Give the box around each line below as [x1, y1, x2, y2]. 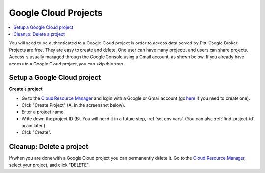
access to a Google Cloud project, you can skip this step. [9, 61, 125, 66]
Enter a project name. [21, 109, 65, 115]
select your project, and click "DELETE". [9, 162, 90, 168]
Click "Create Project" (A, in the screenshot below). [21, 102, 125, 108]
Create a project [9, 86, 43, 92]
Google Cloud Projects [9, 7, 103, 18]
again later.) [21, 123, 46, 129]
